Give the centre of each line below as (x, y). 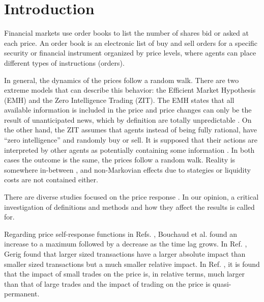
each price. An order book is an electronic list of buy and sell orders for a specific (131, 43)
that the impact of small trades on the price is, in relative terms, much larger (125, 274)
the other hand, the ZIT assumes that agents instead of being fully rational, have (131, 130)
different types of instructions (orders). (64, 62)
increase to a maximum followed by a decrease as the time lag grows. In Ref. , (126, 244)
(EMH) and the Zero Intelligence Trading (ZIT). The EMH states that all (119, 100)
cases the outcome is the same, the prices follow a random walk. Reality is (120, 160)
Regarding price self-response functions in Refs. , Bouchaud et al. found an (121, 234)
